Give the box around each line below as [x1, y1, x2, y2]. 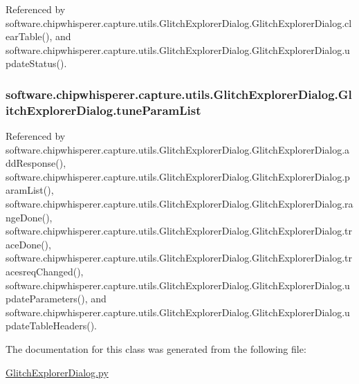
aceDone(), [6, 237, 51, 251]
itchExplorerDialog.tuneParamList [6, 101, 201, 118]
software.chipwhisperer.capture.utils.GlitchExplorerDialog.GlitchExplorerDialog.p [6, 169, 350, 183]
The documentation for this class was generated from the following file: [6, 342, 306, 356]
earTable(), [6, 29, 53, 44]
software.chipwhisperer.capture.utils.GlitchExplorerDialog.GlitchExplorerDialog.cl [6, 15, 352, 30]
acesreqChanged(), [6, 264, 84, 279]
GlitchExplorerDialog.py [6, 365, 109, 379]
